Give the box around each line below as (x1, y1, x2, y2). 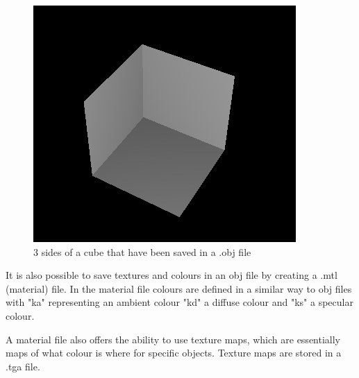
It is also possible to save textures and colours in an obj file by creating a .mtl (6, 268, 337, 282)
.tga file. (6, 359, 40, 373)
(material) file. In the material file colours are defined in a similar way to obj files (6, 281, 352, 295)
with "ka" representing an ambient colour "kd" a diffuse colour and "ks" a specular (6, 295, 353, 309)
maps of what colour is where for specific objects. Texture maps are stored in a (6, 345, 342, 360)
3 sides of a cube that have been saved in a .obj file (33, 244, 251, 259)
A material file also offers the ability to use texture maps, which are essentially (6, 332, 341, 346)
